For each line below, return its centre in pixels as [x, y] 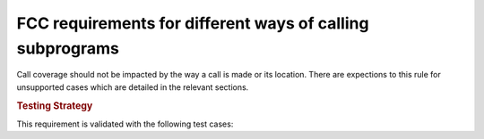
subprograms [68, 48]
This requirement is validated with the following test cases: [125, 124]
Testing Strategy [55, 105]
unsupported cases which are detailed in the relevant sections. [133, 87]
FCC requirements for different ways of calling [193, 23]
